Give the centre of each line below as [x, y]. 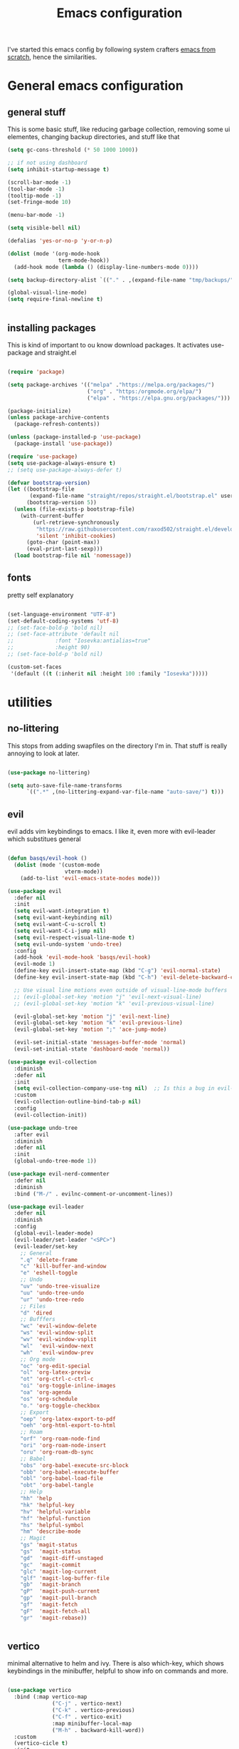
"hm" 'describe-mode [51, 1531]
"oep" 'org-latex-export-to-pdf [68, 1419]
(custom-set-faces [34, 667]
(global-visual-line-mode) [47, 293]
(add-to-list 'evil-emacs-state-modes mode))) [90, 878]
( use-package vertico [39, 1691]
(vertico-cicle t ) [41, 1743]
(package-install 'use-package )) [63, 444]
